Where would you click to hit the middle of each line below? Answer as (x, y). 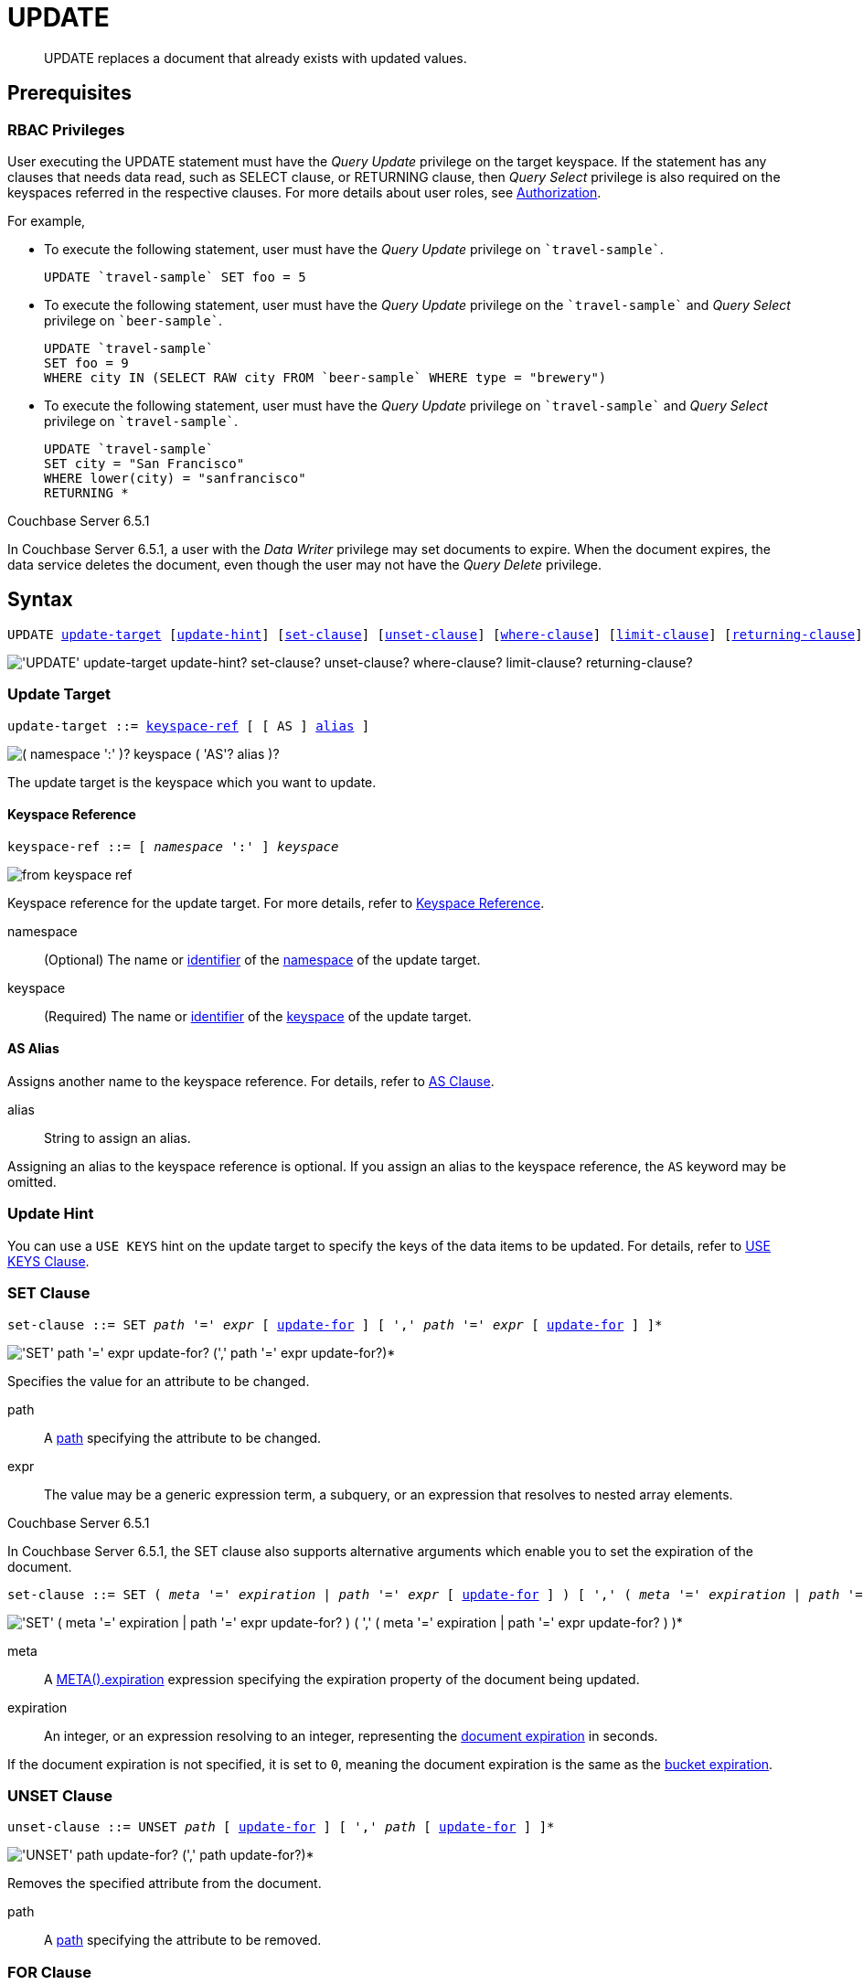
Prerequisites (69, 93)
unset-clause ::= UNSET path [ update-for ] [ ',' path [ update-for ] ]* (281, 1827)
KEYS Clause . (48, 1261)
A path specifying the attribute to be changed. (183, 1437)
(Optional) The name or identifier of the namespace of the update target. (262, 959)
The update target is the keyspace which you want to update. (192, 782)
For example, (47, 220)
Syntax (40, 600)
